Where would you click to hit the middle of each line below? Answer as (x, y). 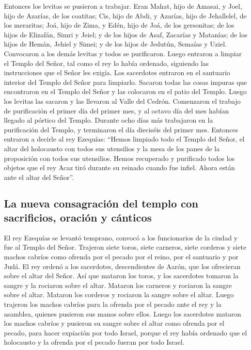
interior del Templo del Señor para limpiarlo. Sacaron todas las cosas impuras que (125, 82)
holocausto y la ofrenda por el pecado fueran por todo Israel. (94, 342)
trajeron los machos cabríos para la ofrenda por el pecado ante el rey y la (113, 304)
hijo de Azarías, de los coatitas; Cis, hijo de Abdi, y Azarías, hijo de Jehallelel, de (125, 15)
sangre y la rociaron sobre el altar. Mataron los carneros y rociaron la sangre (118, 285)
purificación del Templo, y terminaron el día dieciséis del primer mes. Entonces (121, 129)
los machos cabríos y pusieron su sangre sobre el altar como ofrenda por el (114, 323)
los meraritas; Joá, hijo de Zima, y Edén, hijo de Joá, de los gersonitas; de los (119, 25)
